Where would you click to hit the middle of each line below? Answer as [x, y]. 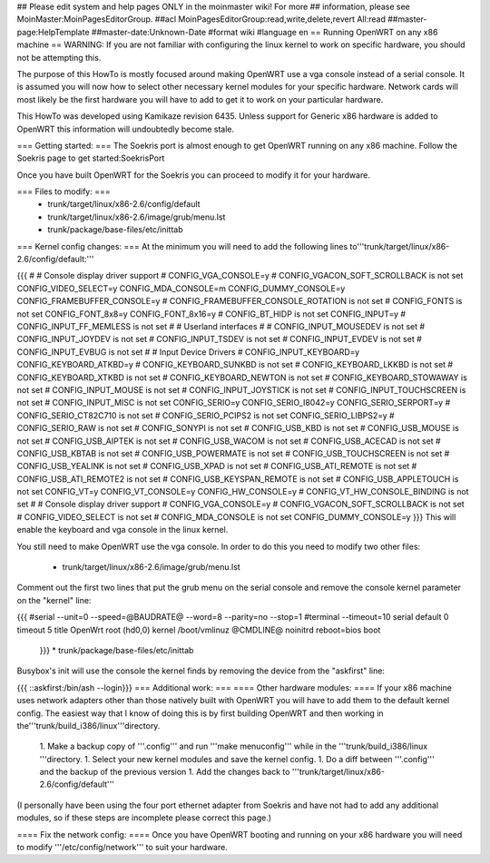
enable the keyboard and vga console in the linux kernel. [122, 530]
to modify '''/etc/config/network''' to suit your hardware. [122, 848]
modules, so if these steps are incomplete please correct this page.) [144, 818]
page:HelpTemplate [53, 32]
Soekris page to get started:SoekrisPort [91, 158]
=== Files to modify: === [64, 191]
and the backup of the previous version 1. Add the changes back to [165, 772]
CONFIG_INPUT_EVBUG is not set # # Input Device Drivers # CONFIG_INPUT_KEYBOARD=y [188, 352]
